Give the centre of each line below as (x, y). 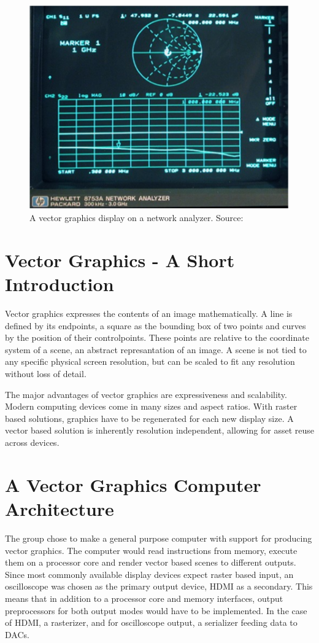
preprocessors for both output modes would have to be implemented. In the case (156, 610)
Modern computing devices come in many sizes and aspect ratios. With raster (151, 406)
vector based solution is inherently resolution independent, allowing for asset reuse (159, 430)
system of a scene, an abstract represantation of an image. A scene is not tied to (156, 349)
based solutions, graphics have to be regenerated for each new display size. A (149, 418)
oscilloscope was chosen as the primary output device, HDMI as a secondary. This (159, 586)
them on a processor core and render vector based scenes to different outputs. (151, 562)
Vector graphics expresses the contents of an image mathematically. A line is (149, 314)
